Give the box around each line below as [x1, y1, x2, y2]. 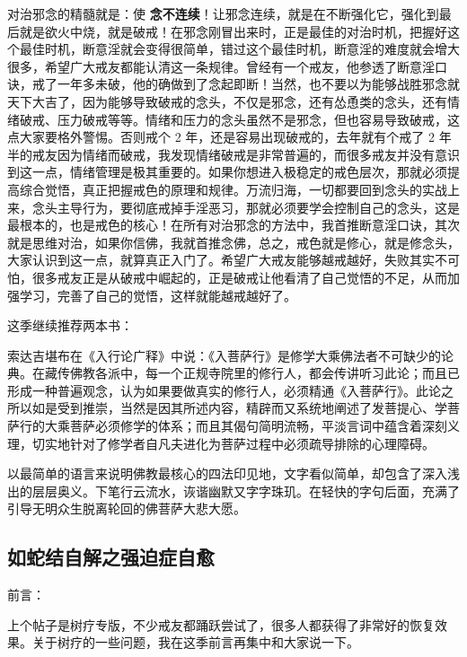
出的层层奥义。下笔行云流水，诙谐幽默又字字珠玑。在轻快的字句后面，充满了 [7, 481, 460, 500]
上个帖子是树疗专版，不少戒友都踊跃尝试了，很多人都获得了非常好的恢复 [7, 615, 435, 634]
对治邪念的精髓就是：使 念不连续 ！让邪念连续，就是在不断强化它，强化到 [7, 4, 439, 22]
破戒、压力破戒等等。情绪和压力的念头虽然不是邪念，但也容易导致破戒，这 [19, 109, 460, 128]
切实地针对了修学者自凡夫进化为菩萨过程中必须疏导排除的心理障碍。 [31, 434, 435, 452]
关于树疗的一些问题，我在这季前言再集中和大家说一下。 [31, 633, 359, 652]
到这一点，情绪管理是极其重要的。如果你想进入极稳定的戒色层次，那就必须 [7, 162, 447, 181]
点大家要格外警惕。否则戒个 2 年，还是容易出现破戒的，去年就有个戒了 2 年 [7, 127, 452, 146]
